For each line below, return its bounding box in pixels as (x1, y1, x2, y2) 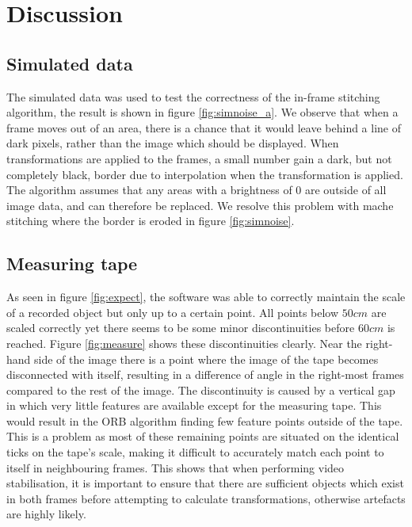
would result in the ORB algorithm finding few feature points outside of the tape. (6, 412, 403, 429)
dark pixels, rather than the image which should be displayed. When (6, 135, 339, 151)
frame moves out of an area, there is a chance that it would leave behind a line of (6, 119, 402, 136)
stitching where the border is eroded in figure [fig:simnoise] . (6, 212, 295, 229)
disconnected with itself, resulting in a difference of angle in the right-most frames (6, 366, 404, 383)
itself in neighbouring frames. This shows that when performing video (6, 459, 345, 475)
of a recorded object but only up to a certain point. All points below (6, 304, 339, 320)
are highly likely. (6, 506, 86, 522)
